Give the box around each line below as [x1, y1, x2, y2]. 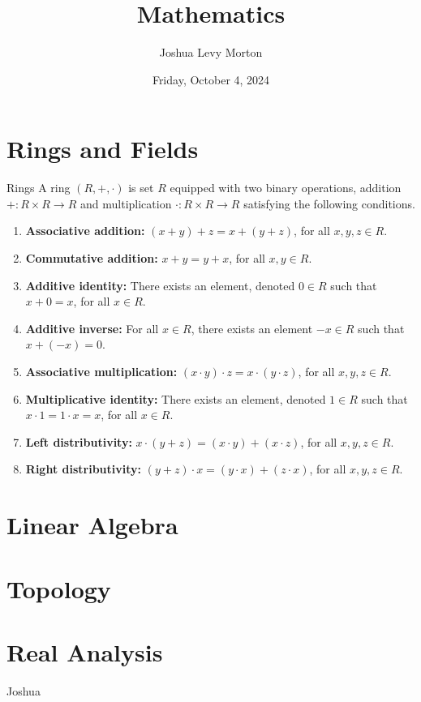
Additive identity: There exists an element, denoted [25, 276, 295, 293]
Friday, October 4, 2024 [152, 71, 270, 88]
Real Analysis [6, 635, 163, 668]
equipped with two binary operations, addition [170, 179, 402, 196]
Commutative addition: [25, 250, 158, 267]
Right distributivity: [25, 460, 141, 477]
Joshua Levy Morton [159, 44, 263, 61]
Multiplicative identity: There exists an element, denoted [25, 390, 326, 407]
